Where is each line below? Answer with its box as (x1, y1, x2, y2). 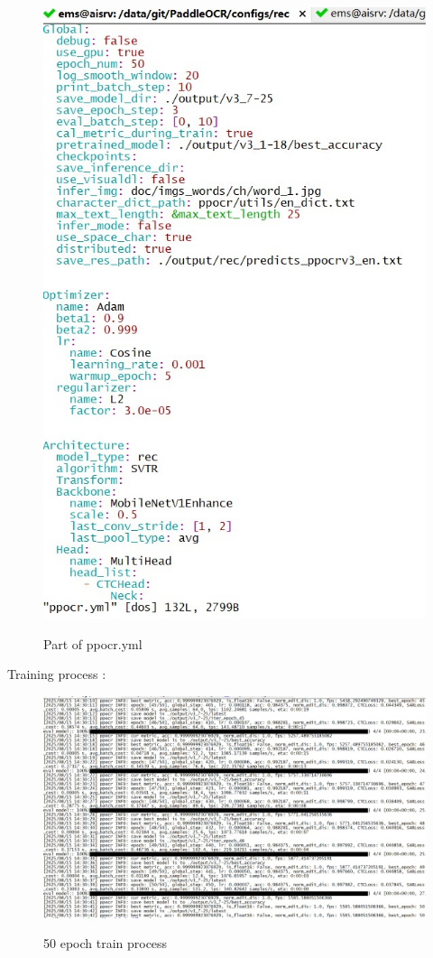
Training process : (7, 665, 106, 684)
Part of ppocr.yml (43, 634, 143, 653)
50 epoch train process (43, 934, 168, 953)
